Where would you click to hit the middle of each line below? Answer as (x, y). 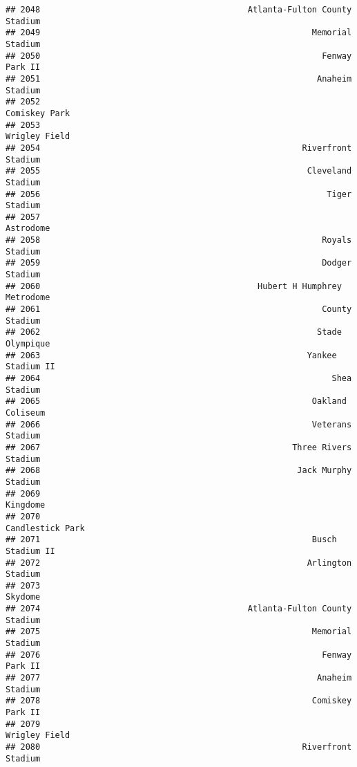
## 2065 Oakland (176, 401)
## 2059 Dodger (179, 263)
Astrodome (28, 229)
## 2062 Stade (174, 332)
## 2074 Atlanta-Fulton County (179, 609)
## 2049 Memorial (179, 33)
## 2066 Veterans (179, 424)
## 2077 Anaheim (179, 678)
